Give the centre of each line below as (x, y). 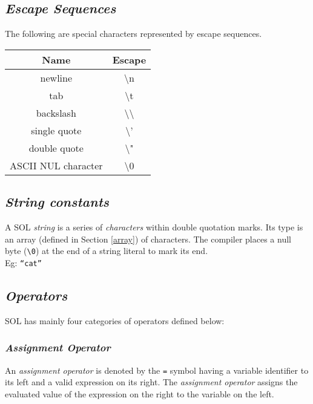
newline (56, 77)
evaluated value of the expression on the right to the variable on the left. (140, 393)
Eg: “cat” (23, 262)
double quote (56, 148)
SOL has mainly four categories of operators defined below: (115, 320)
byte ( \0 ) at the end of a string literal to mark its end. (107, 251)
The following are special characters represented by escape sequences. (133, 34)
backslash (56, 112)
